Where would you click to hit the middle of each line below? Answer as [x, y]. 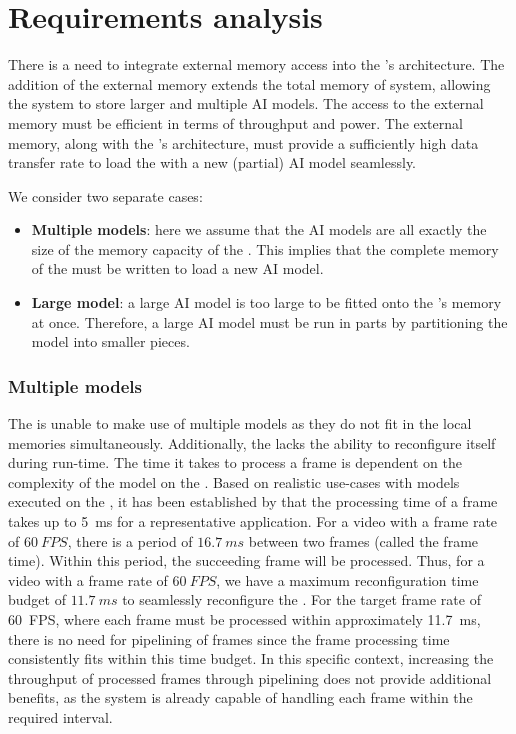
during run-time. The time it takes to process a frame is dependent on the [235, 462]
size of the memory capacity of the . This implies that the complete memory [265, 248]
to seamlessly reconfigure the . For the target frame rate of [301, 599]
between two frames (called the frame [363, 540]
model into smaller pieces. [110, 341]
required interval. [60, 716]
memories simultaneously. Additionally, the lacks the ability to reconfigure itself [252, 442]
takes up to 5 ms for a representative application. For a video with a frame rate [253, 521]
